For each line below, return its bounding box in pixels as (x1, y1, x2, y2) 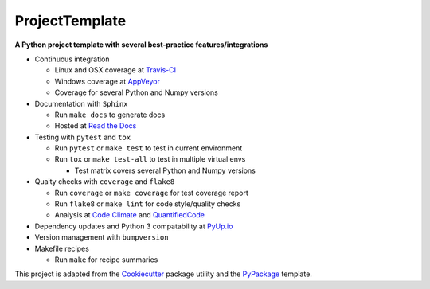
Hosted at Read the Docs (54, 121, 137, 131)
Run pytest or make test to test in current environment (54, 143, 243, 153)
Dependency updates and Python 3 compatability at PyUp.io (34, 221, 233, 231)
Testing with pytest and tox (34, 132, 131, 142)
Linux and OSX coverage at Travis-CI (54, 65, 177, 75)
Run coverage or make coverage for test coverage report (54, 188, 248, 197)
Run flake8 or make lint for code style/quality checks (54, 199, 241, 209)
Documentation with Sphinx (34, 99, 128, 108)
